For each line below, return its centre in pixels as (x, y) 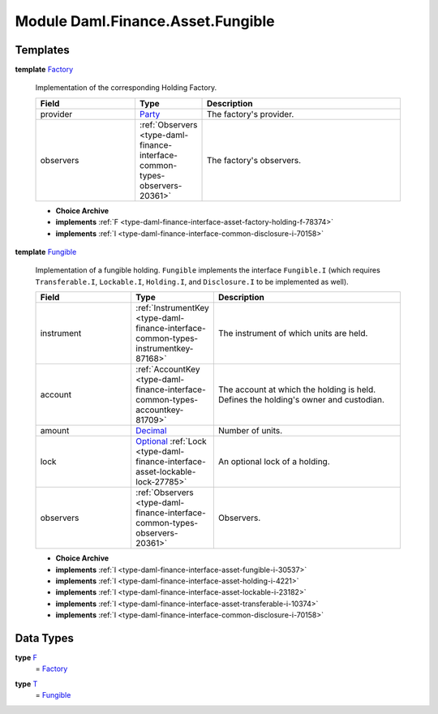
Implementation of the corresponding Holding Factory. (126, 88)
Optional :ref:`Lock (171, 441)
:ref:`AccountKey (167, 369)
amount (55, 431)
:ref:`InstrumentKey (172, 308)
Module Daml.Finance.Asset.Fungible (145, 21)
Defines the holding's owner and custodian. (301, 400)
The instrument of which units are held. (293, 333)
